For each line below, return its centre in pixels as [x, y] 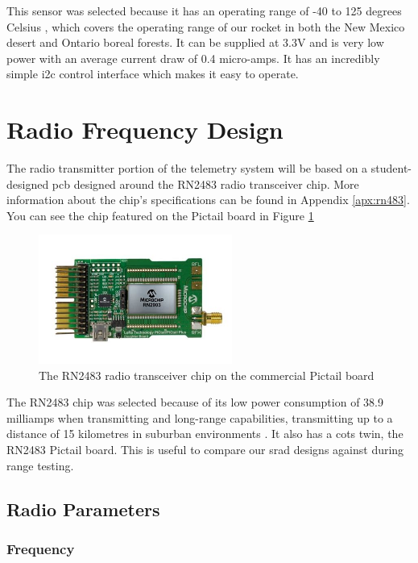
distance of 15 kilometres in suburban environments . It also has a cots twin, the [205, 434]
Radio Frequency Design [145, 129]
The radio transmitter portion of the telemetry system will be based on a [187, 168]
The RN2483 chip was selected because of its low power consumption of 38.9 [195, 402]
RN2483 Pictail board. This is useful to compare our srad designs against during [205, 449]
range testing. [40, 465]
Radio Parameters [83, 509]
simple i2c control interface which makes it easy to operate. [153, 74]
